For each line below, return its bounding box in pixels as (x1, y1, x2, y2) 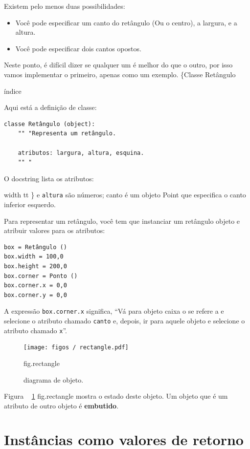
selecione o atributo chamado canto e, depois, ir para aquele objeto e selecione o (4, 315, 245, 325)
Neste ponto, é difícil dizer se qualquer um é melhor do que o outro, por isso (4, 60, 233, 70)
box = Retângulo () (4, 243, 67, 251)
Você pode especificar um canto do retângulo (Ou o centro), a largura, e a (15, 17, 237, 27)
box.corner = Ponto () (4, 272, 78, 279)
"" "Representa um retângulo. (18, 130, 116, 137)
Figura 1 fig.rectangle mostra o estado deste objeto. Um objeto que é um (4, 391, 228, 401)
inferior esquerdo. (4, 199, 56, 209)
